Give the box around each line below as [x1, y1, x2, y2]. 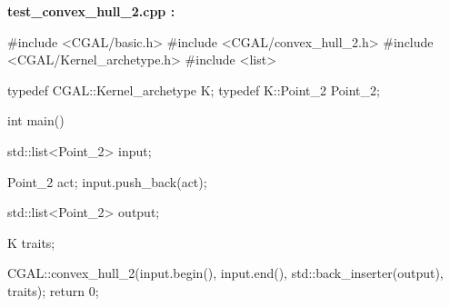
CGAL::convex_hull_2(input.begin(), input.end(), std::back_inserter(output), [7, 263, 444, 282]
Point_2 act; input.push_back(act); [7, 172, 207, 191]
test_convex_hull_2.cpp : [7, 2, 175, 20]
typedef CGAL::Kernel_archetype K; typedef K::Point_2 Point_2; [7, 80, 380, 99]
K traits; [7, 233, 55, 252]
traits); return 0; [7, 281, 99, 300]
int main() [7, 111, 65, 130]
